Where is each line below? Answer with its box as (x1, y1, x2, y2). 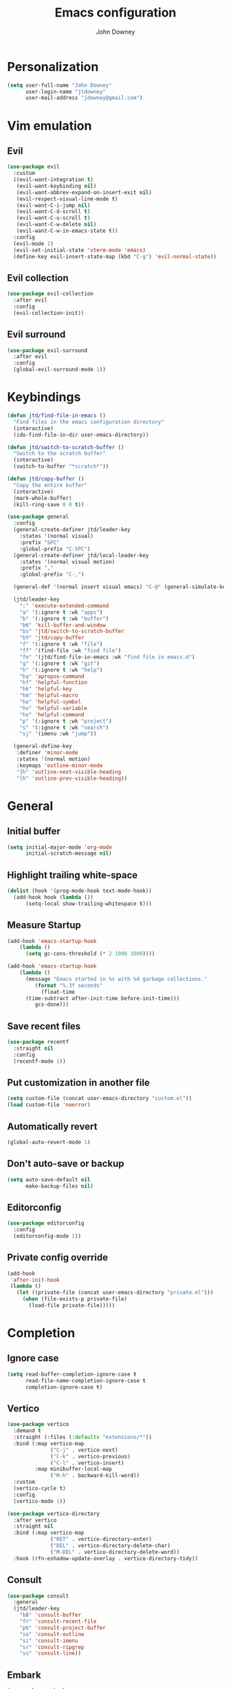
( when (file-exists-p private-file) (22, 1296, 128, 1303)
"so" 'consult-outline (19, 1630, 85, 1637)
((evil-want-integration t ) (13, 176, 94, 183)
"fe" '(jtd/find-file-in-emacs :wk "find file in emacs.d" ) (19, 653, 195, 661)
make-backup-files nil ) (25, 1183, 94, 1190)
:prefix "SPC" (19, 539, 60, 546)
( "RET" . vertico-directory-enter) (50, 1536, 153, 1543)
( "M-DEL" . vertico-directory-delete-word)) (50, 1548, 180, 1555)
